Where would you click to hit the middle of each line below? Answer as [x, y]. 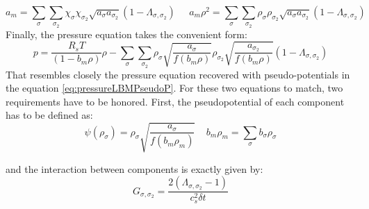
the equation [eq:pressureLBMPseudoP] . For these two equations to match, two [174, 88]
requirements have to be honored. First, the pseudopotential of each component [175, 101]
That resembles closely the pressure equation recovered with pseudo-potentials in [178, 74]
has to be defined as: [49, 115]
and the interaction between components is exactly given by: [134, 168]
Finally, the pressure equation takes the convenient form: [126, 34]
